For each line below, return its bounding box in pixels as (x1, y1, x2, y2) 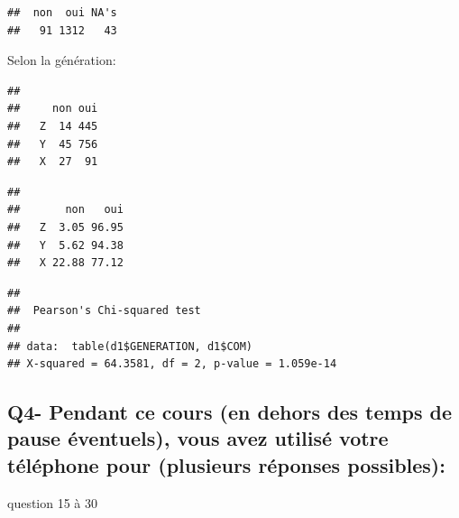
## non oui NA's (7, 6, 117, 19)
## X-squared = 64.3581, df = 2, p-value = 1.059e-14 (7, 357, 337, 371)
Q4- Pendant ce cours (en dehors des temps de (7, 398, 453, 426)
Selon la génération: (7, 51, 116, 69)
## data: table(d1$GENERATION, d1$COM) (7, 339, 253, 353)
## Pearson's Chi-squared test (7, 304, 201, 318)
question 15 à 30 (7, 493, 98, 512)
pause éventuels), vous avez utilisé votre (7, 424, 389, 452)
